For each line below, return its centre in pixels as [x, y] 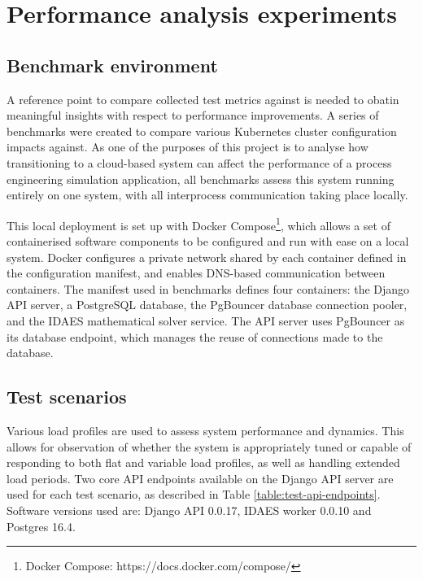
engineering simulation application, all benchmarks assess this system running [201, 179]
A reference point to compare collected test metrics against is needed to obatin [203, 99]
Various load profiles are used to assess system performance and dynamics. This [205, 430]
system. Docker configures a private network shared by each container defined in [207, 257]
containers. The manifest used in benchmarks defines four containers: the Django [208, 288]
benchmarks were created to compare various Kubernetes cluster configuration [202, 131]
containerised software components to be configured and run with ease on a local [208, 240]
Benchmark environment [112, 65]
